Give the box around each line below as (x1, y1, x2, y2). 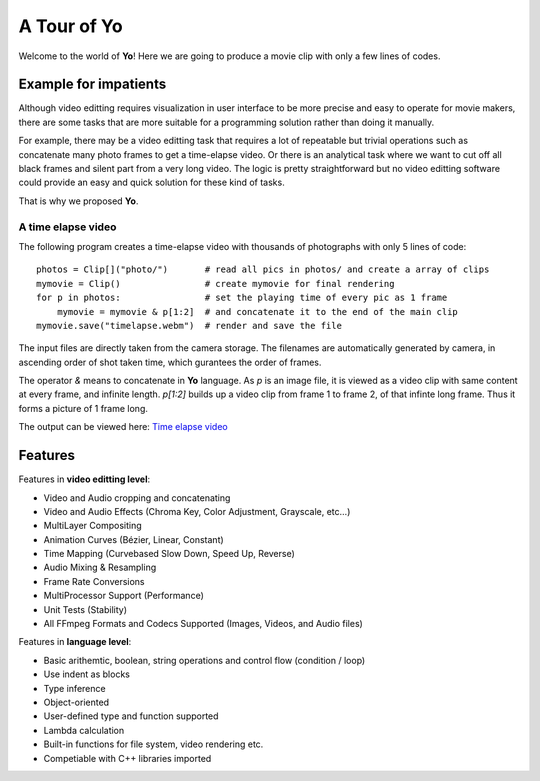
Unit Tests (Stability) (43, 603, 128, 615)
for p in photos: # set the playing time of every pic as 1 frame (36, 292, 448, 304)
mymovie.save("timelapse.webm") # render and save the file (36, 320, 342, 331)
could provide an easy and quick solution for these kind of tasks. (18, 176, 285, 189)
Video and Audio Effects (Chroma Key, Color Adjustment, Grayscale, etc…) (43, 505, 351, 517)
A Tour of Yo (18, 15, 124, 37)
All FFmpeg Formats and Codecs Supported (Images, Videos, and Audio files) (43, 618, 364, 630)
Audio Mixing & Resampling (43, 561, 157, 574)
